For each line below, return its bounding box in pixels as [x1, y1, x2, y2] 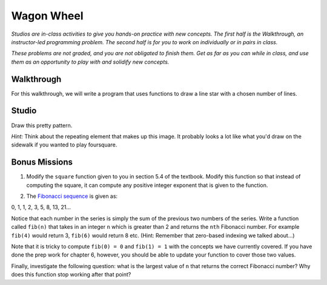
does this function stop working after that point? [11, 271, 131, 278]
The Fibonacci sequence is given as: [26, 192, 118, 200]
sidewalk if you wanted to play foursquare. [11, 141, 117, 148]
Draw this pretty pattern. [11, 122, 73, 129]
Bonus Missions [11, 157, 73, 168]
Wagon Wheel [11, 9, 84, 22]
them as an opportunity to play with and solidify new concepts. [11, 58, 170, 65]
